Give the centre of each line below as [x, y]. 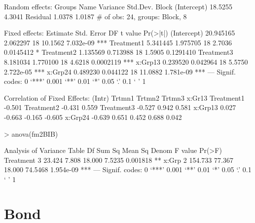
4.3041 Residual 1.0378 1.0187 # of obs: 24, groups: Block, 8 [95, 16]
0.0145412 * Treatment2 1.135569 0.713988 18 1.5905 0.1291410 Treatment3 [119, 52]
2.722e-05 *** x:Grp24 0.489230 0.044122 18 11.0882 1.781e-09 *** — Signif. [120, 71]
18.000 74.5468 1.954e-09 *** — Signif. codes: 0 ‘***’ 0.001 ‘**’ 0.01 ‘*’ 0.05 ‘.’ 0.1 [128, 169]
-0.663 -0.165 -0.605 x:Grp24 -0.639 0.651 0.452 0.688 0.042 [93, 117]
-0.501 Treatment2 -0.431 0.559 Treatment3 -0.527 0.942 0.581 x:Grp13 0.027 [120, 107]
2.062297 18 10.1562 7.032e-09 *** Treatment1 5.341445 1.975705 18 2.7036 [118, 42]
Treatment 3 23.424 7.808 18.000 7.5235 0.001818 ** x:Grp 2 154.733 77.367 [119, 160]
